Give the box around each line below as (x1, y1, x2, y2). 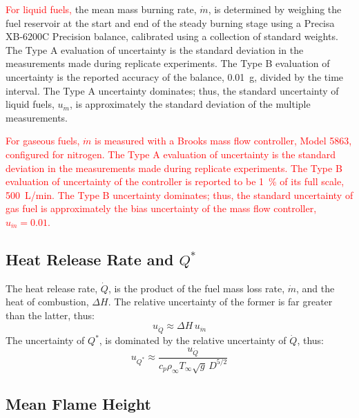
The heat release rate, (6, 281, 98, 295)
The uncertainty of (6, 333, 85, 348)
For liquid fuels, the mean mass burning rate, (6, 2, 197, 16)
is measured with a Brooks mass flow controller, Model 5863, (95, 133, 352, 148)
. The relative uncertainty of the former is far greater (108, 294, 333, 309)
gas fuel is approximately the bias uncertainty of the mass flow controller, (6, 201, 317, 216)
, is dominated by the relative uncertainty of (99, 333, 287, 348)
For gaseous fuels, (6, 133, 80, 148)
